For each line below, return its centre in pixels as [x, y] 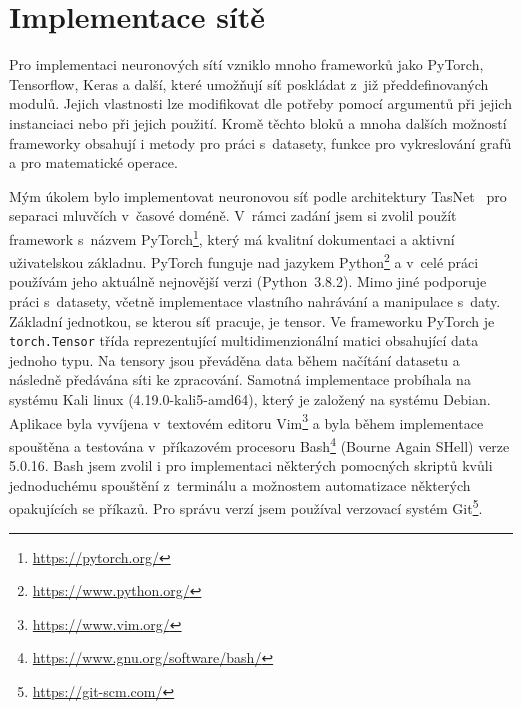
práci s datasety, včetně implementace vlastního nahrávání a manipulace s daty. [255, 300]
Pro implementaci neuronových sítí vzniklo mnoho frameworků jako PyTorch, [246, 64]
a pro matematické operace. [93, 162]
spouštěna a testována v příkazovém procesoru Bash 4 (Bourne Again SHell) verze [259, 444]
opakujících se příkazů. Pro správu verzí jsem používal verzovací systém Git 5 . [246, 506]
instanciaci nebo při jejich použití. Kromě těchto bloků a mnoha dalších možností [258, 122]
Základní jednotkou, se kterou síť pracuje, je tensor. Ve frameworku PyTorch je [252, 320]
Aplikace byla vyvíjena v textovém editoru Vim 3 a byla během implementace [246, 421]
